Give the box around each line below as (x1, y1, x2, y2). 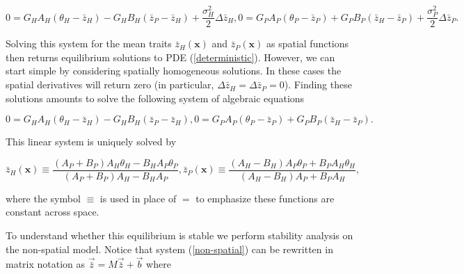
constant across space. (6, 204, 99, 219)
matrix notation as (6, 257, 86, 271)
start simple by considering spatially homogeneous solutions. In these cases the (6, 63, 342, 78)
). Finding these (284, 77, 352, 92)
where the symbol (6, 191, 81, 205)
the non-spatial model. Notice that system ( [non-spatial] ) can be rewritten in (6, 241, 333, 256)
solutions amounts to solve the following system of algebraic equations (6, 90, 305, 105)
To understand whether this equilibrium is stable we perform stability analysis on (6, 228, 353, 243)
